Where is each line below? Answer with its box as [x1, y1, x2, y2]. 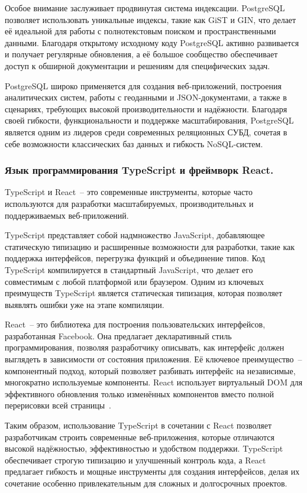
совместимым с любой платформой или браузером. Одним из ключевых [5, 275, 264, 287]
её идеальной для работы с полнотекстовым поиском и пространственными [5, 25, 276, 37]
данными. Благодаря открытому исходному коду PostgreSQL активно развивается [5, 36, 299, 48]
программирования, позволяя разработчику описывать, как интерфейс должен [5, 341, 285, 353]
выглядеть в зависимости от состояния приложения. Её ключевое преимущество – [5, 353, 302, 365]
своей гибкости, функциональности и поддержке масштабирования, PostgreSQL [5, 114, 294, 127]
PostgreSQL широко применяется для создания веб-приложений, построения [5, 79, 282, 92]
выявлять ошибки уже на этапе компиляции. [5, 298, 164, 310]
